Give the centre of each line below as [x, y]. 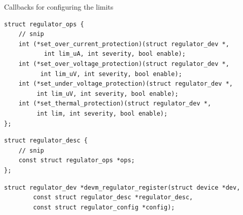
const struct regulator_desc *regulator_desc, [113, 198]
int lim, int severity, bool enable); [102, 113]
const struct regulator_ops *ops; [77, 160]
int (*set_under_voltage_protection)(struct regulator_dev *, [126, 84]
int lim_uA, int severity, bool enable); [115, 54]
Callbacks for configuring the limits [59, 7]
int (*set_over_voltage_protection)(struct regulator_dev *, [124, 64]
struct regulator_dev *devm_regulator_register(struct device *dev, [122, 187]
